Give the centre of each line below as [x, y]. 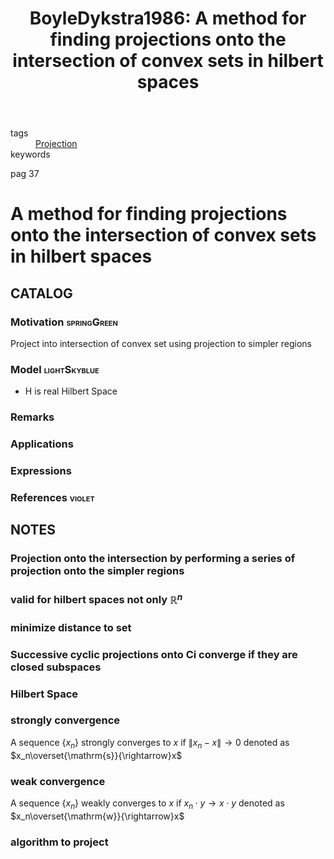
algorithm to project [59, 842]
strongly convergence [65, 720]
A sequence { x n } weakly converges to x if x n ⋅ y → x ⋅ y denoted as [147, 804]
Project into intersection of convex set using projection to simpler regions [161, 344]
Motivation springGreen [64, 322]
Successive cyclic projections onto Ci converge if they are [154, 654]
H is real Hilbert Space [71, 391]
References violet [52, 498]
